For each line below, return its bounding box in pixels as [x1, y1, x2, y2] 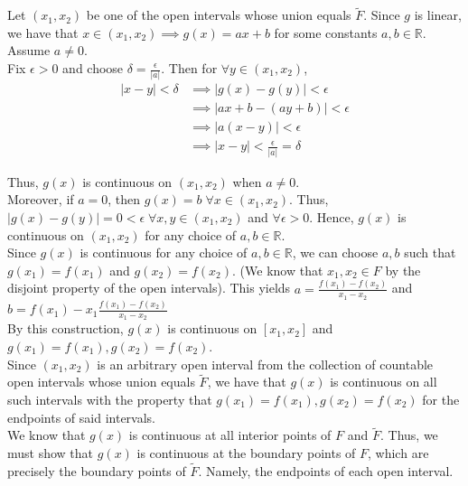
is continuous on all [330, 372, 437, 391]
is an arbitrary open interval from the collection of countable [97, 354, 434, 373]
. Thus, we [380, 425, 438, 444]
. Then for [161, 59, 218, 77]
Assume [7, 41, 51, 60]
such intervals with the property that [7, 390, 212, 408]
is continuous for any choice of [80, 243, 248, 262]
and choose [62, 59, 124, 77]
